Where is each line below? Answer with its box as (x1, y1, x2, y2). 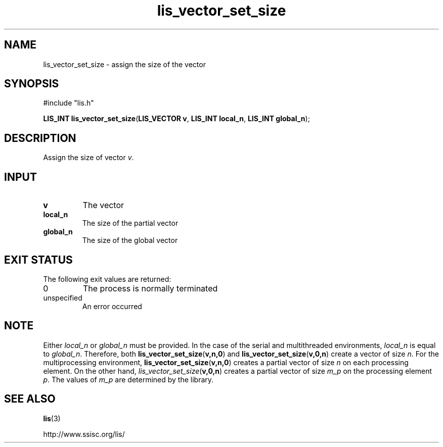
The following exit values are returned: (43, 274, 171, 283)
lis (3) (43, 414, 61, 423)
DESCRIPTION (4, 131, 76, 144)
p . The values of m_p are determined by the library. (43, 375, 214, 384)
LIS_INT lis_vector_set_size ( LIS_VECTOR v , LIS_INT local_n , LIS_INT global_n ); (43, 114, 310, 123)
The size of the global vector (82, 236, 178, 245)
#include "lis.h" (43, 98, 94, 108)
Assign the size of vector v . (43, 153, 134, 162)
